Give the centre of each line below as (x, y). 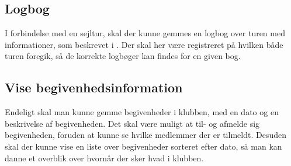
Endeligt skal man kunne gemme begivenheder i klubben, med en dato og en (142, 112)
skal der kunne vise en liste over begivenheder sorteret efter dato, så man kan (143, 146)
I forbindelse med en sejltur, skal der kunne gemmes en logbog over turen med (145, 33)
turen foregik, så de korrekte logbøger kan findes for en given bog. (123, 56)
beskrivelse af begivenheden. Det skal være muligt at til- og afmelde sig (132, 123)
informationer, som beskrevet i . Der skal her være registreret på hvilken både (144, 44)
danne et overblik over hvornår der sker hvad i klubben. (104, 158)
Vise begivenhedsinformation (94, 87)
